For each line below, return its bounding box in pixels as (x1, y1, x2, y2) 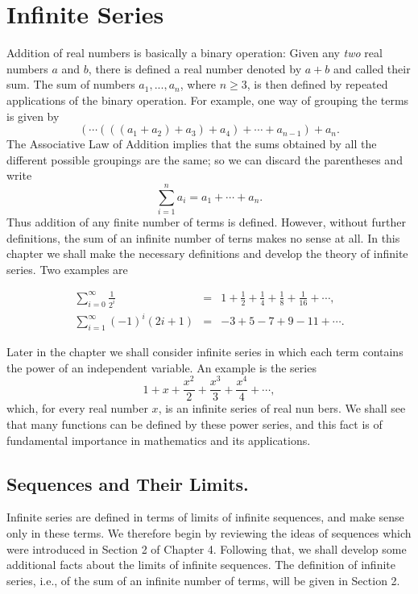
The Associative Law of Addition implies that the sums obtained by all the (6, 135, 377, 152)
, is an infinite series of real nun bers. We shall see (158, 400, 406, 417)
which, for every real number (6, 400, 148, 417)
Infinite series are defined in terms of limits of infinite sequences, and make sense (6, 509, 404, 525)
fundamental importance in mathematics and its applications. (6, 431, 311, 448)
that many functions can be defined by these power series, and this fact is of (6, 416, 383, 433)
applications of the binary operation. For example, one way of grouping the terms (6, 91, 409, 108)
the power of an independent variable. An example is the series (6, 359, 317, 376)
